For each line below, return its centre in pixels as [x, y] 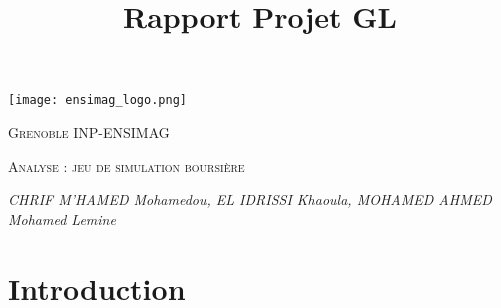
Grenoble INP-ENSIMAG [89, 132]
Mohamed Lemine [62, 218]
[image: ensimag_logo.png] [97, 100]
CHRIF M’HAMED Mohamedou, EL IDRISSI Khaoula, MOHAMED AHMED [250, 199]
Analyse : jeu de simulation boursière [126, 165]
